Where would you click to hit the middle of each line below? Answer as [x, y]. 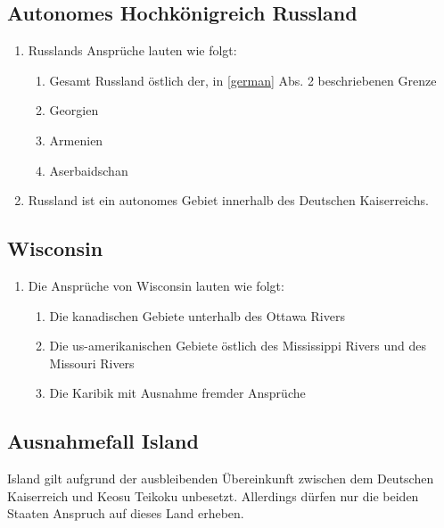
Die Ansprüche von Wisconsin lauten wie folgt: [156, 285]
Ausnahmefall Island [103, 441]
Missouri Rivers [92, 363]
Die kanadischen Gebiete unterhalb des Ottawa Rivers [197, 315]
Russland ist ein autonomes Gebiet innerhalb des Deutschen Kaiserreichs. [228, 200]
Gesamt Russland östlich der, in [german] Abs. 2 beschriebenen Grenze [243, 80]
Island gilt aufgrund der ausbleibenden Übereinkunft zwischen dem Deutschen [221, 478]
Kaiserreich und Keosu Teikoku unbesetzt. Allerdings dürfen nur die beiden [213, 495]
